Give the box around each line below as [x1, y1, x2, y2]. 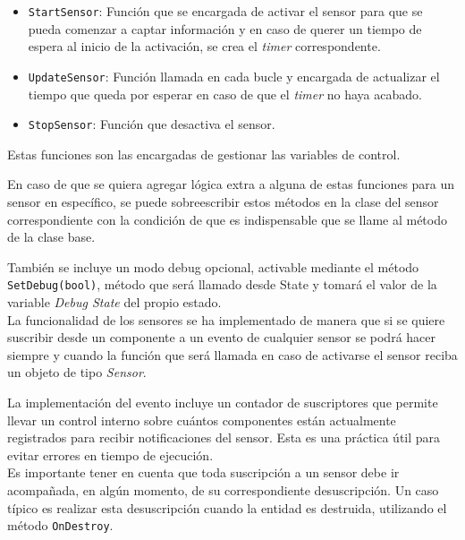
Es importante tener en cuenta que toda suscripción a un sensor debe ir [7, 463, 400, 482]
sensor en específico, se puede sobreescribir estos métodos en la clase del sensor [7, 192, 439, 210]
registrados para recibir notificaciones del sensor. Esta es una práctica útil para [7, 428, 441, 447]
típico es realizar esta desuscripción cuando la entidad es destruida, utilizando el [7, 498, 447, 517]
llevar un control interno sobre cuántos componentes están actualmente [7, 410, 396, 429]
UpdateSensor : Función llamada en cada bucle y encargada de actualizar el [28, 66, 440, 85]
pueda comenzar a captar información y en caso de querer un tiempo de [28, 19, 422, 38]
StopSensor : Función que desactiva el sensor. [28, 115, 275, 133]
